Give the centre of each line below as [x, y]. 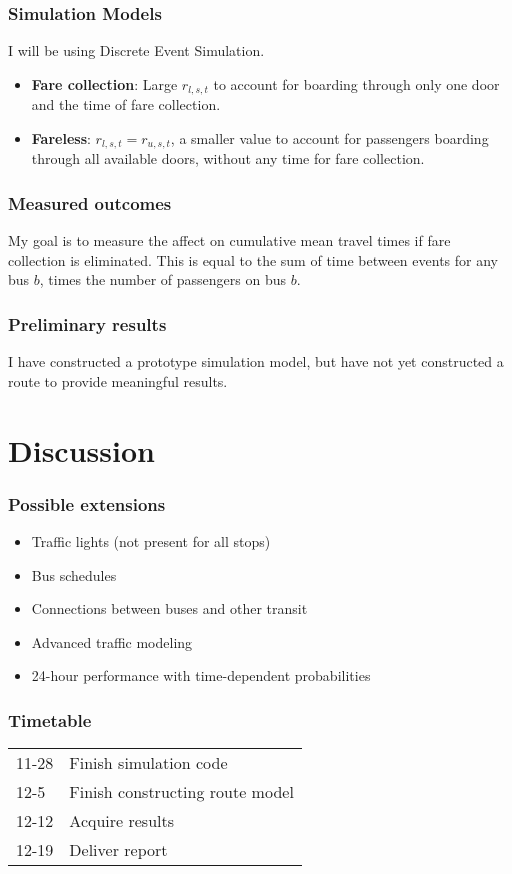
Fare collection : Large [104, 83]
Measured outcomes [90, 202]
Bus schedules [74, 574]
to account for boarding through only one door [356, 83]
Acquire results [122, 821]
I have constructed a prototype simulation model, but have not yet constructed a [256, 361]
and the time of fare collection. [126, 104]
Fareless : [61, 137]
